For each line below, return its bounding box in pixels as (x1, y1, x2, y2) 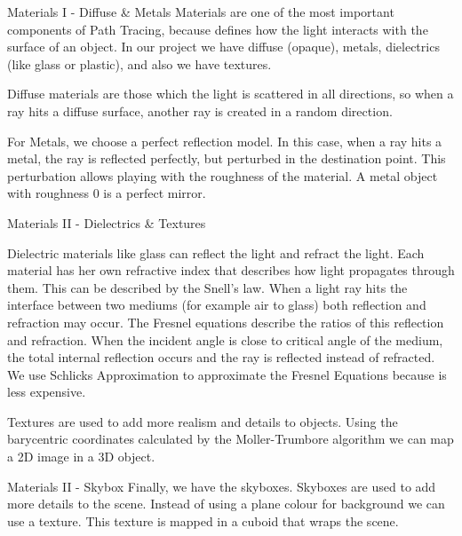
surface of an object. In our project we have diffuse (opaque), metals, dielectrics (7, 37, 440, 56)
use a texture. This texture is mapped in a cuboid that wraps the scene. (7, 511, 399, 530)
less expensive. (7, 382, 86, 401)
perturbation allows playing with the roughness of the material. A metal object (7, 166, 438, 185)
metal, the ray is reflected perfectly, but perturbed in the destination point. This (7, 149, 446, 168)
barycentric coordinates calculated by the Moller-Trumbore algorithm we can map (7, 430, 454, 448)
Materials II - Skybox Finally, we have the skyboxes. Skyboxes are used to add (7, 477, 436, 495)
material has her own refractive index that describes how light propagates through (7, 261, 455, 280)
